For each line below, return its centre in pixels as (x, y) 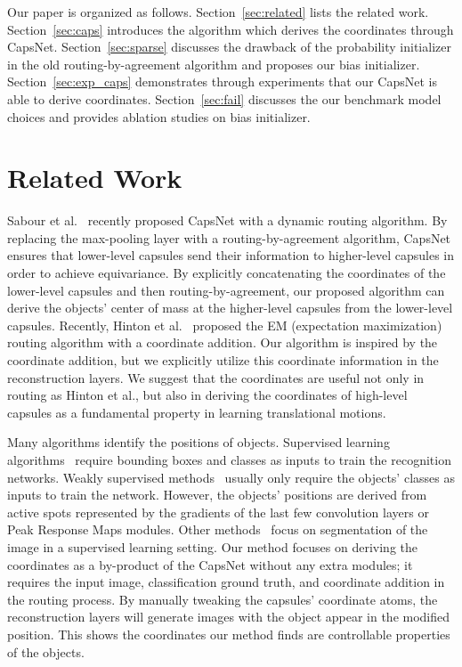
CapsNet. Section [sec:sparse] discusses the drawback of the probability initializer (229, 47)
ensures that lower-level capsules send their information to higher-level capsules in (231, 255)
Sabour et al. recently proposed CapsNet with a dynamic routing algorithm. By (227, 220)
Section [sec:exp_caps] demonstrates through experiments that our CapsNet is (222, 81)
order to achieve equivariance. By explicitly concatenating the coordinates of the (227, 273)
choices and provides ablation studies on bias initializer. (159, 116)
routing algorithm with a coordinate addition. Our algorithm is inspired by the (223, 342)
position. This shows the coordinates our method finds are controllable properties (229, 634)
